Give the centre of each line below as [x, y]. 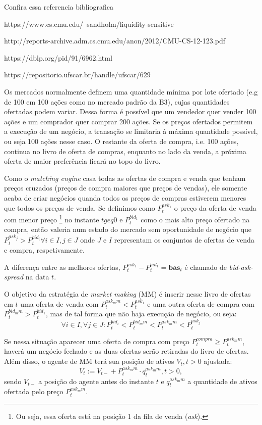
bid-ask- [241, 267]
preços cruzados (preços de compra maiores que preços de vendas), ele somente [126, 188]
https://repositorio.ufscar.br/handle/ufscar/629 [77, 75]
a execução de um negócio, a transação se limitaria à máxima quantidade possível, [131, 131]
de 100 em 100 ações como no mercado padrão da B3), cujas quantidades [117, 101]
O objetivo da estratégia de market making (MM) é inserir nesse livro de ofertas [127, 293]
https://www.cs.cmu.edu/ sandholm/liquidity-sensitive [89, 23]
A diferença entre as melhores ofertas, [62, 267]
